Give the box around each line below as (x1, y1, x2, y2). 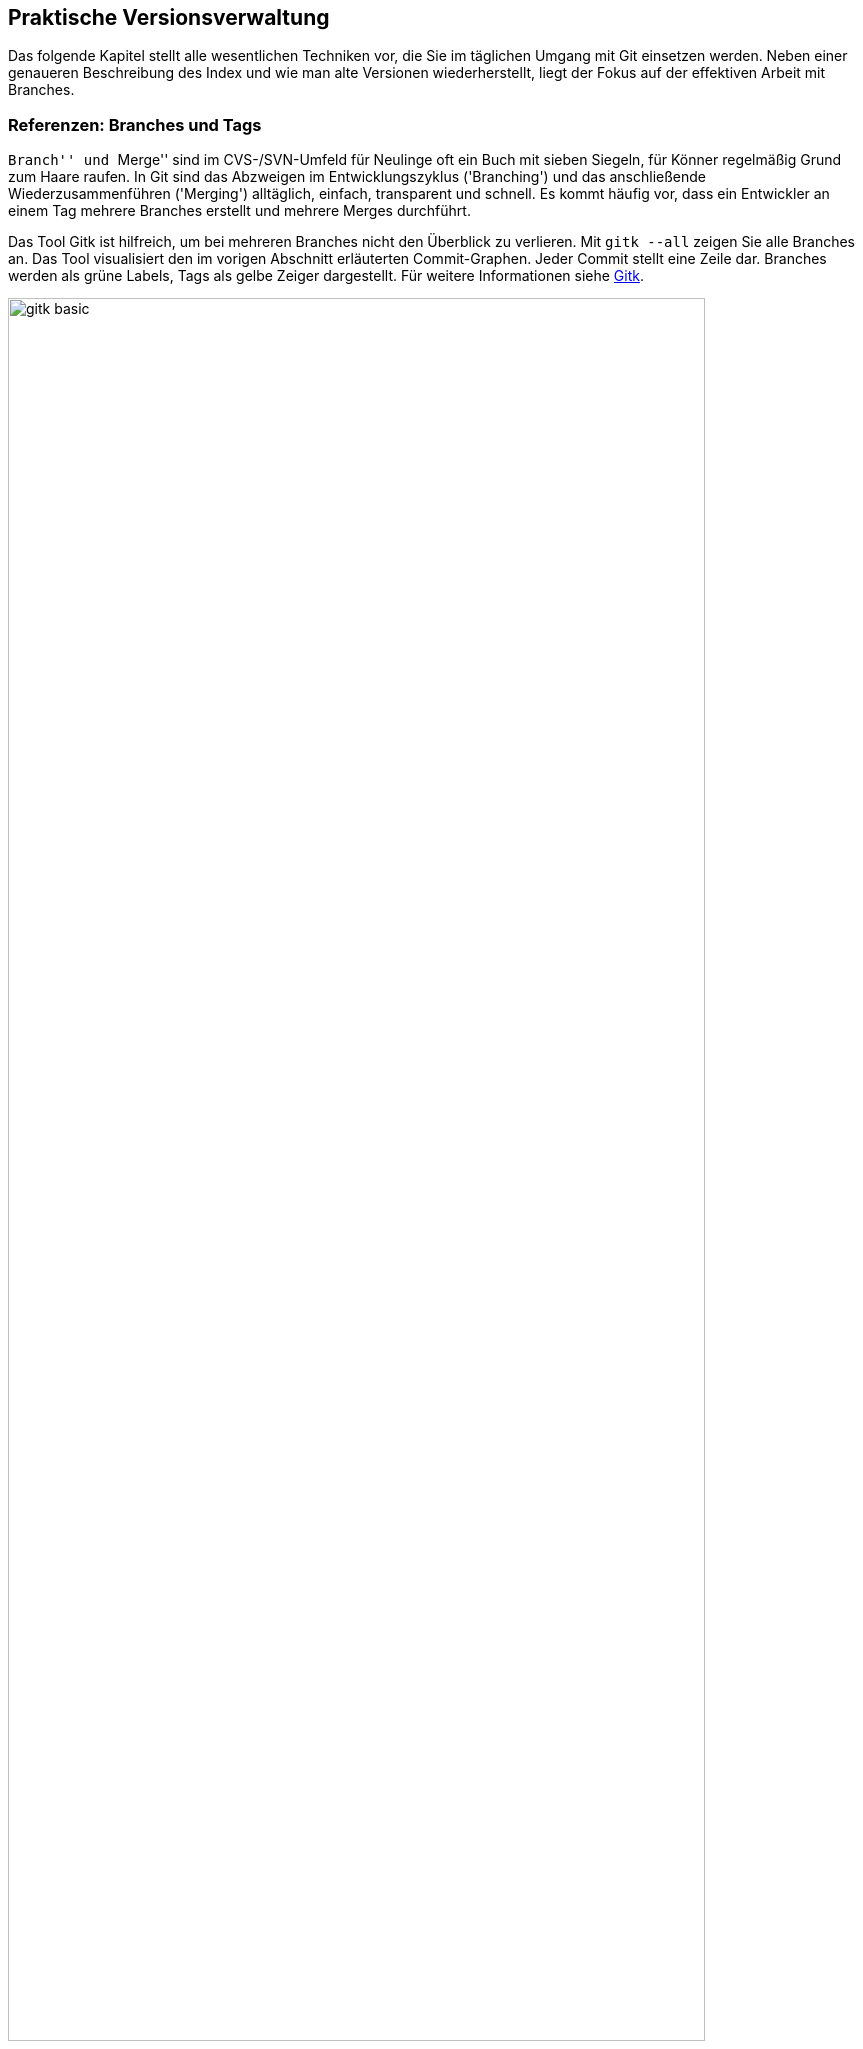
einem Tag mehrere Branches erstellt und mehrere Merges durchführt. (8, 202, 471, 220)
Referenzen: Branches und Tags (8, 114, 262, 135)
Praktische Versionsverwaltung (8, 5, 330, 30)
